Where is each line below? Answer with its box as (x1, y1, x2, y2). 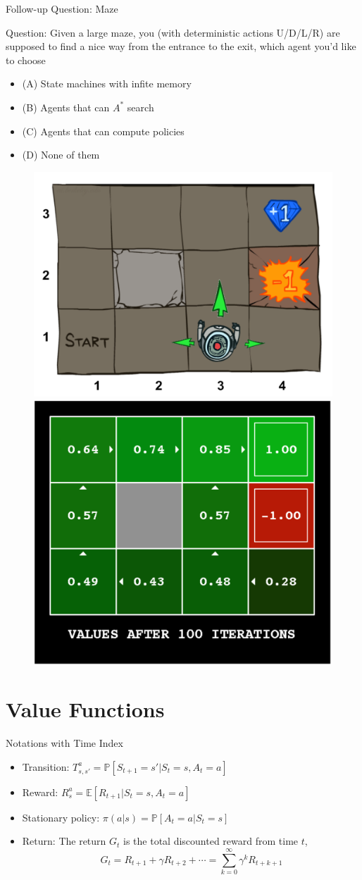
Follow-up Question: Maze (6, 1, 118, 16)
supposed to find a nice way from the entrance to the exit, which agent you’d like (6, 39, 356, 54)
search (127, 99, 154, 114)
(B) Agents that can (22, 99, 110, 114)
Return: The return (22, 833, 106, 848)
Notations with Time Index (6, 736, 123, 750)
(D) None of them (22, 147, 100, 162)
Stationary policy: (22, 810, 100, 824)
